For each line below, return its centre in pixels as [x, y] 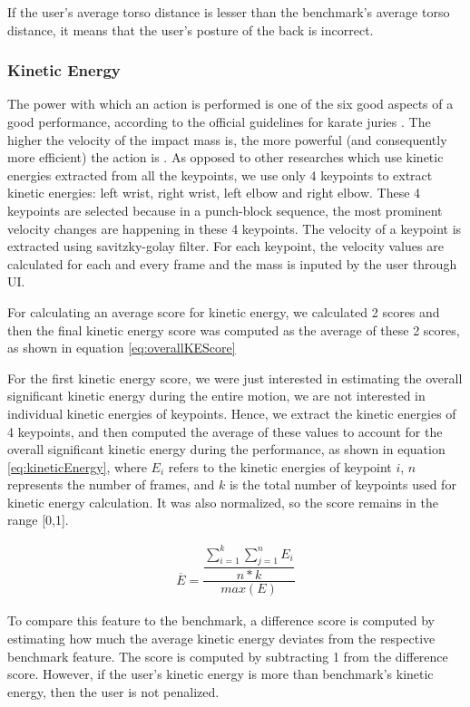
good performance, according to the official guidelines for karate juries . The [219, 121]
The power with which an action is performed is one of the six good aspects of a [230, 104]
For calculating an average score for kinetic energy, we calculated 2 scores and [224, 311]
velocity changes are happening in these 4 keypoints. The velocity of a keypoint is [235, 228]
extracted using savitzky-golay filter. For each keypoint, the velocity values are [225, 246]
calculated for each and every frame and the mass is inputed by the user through [232, 263]
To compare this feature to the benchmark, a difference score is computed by [221, 620]
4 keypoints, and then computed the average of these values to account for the [225, 431]
